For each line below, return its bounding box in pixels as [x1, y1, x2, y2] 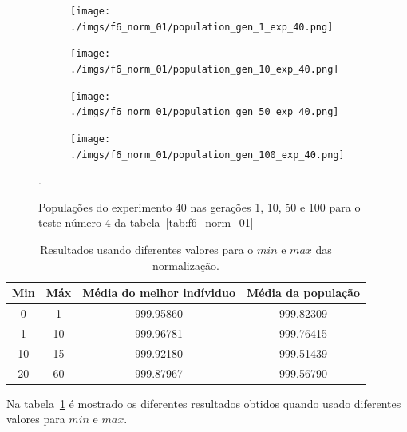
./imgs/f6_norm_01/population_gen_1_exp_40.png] [70, 21, 334, 33]
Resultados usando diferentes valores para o [40, 241, 254, 258]
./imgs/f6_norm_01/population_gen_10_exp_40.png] [70, 63, 339, 75]
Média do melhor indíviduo [82, 284, 235, 301]
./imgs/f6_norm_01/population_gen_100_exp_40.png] [70, 149, 345, 161]
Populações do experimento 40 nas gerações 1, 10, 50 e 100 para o [38, 198, 361, 215]
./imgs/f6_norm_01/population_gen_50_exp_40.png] [70, 106, 339, 118]
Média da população [246, 284, 360, 301]
